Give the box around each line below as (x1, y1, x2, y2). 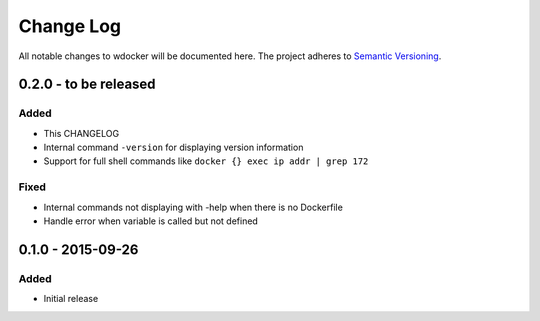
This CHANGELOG (43, 127, 120, 139)
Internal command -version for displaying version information (43, 141, 304, 154)
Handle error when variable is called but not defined (43, 215, 259, 227)
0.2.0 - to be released (18, 76, 156, 93)
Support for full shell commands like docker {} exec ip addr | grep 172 (43, 155, 369, 167)
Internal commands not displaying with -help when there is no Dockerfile (43, 201, 344, 213)
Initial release (43, 293, 99, 305)
